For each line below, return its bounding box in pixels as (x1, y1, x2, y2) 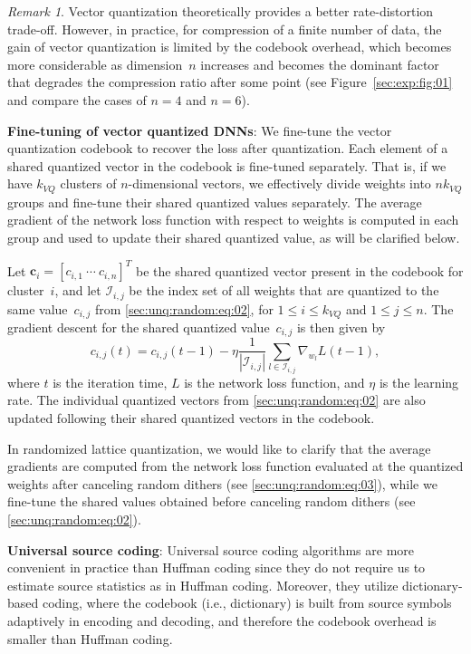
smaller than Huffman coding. (7, 629, 173, 648)
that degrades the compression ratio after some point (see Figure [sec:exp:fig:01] (7, 72, 453, 91)
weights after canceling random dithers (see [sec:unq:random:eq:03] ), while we (7, 474, 437, 493)
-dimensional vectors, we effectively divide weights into (128, 174, 431, 193)
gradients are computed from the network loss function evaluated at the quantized (7, 457, 464, 476)
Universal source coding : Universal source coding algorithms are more (7, 540, 415, 559)
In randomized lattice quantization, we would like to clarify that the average (7, 438, 431, 457)
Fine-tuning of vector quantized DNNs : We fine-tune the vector (7, 120, 392, 139)
